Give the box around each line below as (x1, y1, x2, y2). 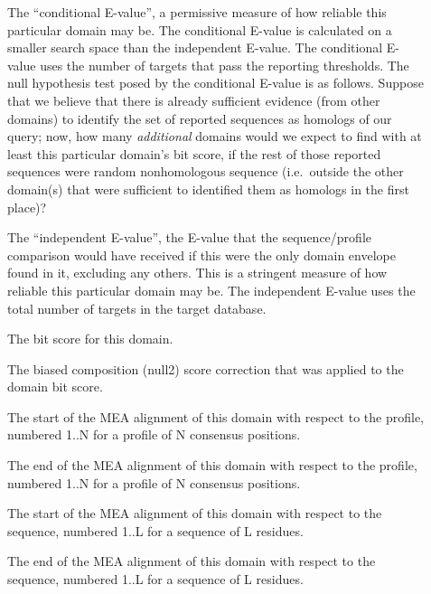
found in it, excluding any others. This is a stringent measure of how (7, 263, 388, 282)
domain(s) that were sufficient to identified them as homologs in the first (7, 179, 409, 198)
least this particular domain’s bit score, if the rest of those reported (7, 144, 381, 163)
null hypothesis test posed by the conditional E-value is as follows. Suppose (7, 73, 424, 92)
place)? (7, 197, 47, 216)
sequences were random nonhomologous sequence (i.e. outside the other (7, 162, 404, 181)
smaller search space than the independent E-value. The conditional (7, 38, 383, 57)
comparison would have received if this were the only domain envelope (7, 245, 396, 264)
